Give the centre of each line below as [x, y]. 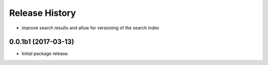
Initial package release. [45, 54]
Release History [43, 13]
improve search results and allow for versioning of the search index [90, 28]
